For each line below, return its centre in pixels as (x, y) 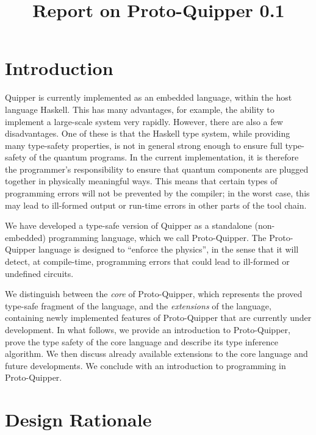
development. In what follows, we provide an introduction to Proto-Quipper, (148, 329)
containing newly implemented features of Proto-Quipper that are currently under (158, 318)
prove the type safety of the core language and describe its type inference (142, 341)
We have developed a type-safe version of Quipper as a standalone (128, 225)
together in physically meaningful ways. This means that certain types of (141, 181)
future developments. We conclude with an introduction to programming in (145, 365)
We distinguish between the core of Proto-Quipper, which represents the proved (154, 294)
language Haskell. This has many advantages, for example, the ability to (140, 109)
